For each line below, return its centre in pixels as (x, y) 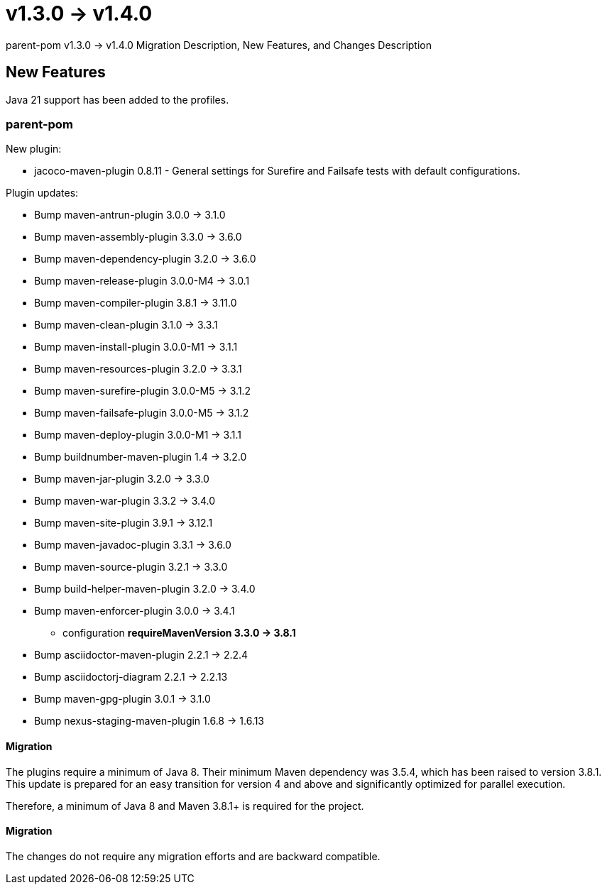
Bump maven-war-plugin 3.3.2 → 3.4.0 (125, 501)
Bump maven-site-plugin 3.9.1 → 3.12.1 (124, 523)
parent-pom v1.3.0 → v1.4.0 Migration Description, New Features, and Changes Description (219, 45)
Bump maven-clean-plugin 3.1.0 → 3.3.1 (126, 325)
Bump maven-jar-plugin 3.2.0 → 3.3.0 (122, 479)
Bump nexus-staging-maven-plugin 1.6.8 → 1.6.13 (149, 721)
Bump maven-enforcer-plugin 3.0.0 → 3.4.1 (135, 611)
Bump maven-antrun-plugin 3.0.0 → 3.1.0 (130, 215)
